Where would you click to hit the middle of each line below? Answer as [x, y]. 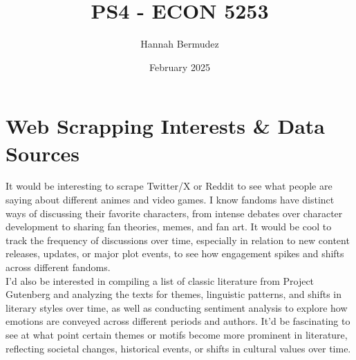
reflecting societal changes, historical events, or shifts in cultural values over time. [178, 348]
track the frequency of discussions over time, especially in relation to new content [178, 240]
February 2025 [180, 67]
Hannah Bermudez [180, 44]
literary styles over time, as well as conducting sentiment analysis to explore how [177, 307]
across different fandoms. [58, 267]
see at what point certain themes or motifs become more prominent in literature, [177, 334]
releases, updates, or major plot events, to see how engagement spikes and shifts [175, 253]
